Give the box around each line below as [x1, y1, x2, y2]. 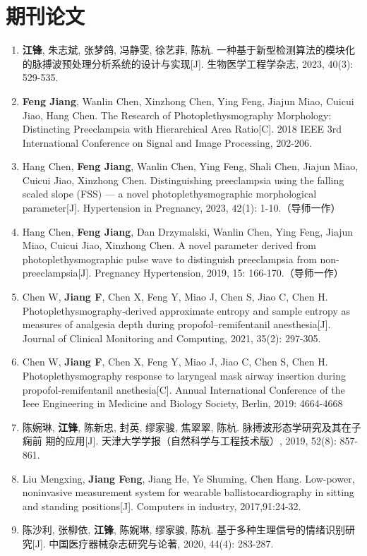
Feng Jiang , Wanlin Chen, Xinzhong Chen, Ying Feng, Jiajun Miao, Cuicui [22, 93, 354, 108]
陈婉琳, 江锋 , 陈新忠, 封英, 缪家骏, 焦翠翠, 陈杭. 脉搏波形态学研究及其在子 [22, 419, 361, 434]
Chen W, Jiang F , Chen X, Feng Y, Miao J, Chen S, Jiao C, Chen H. [22, 289, 328, 304]
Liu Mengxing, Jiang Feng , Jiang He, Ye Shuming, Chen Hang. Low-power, [22, 471, 355, 485]
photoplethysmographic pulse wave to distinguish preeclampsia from [22, 251, 317, 266]
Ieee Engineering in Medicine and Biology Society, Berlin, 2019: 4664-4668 [22, 396, 343, 411]
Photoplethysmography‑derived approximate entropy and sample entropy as [22, 303, 351, 318]
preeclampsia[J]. [22, 265, 92, 280]
